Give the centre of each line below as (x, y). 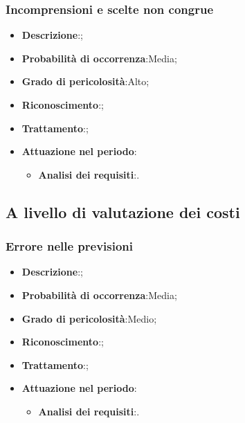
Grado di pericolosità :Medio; (89, 318)
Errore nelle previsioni (70, 246)
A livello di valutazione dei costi (123, 211)
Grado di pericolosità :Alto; (85, 81)
